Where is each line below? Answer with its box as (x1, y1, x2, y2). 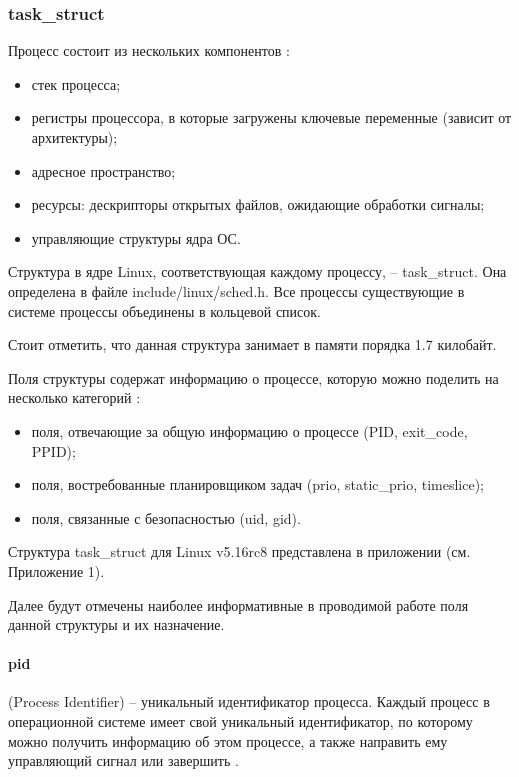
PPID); (31, 440, 76, 461)
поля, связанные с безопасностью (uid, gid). (31, 507, 301, 528)
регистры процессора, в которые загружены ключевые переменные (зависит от (31, 107, 512, 128)
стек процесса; (31, 73, 121, 94)
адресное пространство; (31, 160, 176, 181)
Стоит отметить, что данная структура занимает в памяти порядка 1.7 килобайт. (8, 334, 497, 355)
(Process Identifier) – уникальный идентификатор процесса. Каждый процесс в (8, 691, 490, 712)
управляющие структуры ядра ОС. (31, 227, 241, 248)
